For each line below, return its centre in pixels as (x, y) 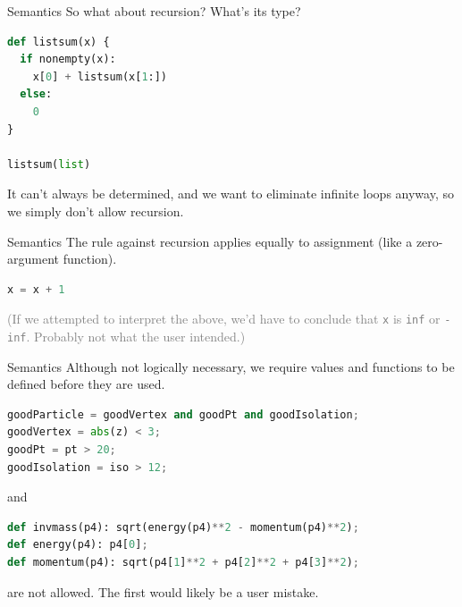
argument (33, 259)
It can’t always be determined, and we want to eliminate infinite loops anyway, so (231, 194)
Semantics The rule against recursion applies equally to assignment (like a (210, 241)
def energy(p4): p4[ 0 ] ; (78, 545)
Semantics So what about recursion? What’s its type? (154, 11)
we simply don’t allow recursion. (96, 211)
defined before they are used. (86, 384)
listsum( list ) (49, 164)
